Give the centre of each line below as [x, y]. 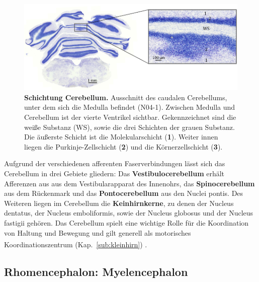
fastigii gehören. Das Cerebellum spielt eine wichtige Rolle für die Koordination [126, 222]
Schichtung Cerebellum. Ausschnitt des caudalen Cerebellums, [126, 97]
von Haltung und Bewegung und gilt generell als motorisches [98, 232]
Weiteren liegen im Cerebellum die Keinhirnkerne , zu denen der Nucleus [119, 203]
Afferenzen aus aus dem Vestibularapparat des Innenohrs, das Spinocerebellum [129, 183]
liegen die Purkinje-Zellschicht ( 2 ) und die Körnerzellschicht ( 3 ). [123, 146]
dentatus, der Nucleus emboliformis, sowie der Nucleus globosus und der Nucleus [129, 213]
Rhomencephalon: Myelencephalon [96, 271]
